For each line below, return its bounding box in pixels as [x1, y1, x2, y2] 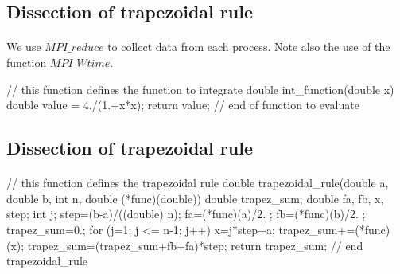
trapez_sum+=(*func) [278, 221, 390, 237]
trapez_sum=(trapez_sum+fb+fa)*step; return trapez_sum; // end [27, 237, 363, 253]
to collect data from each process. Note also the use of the [107, 38, 390, 55]
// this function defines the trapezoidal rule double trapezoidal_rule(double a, [6, 174, 389, 191]
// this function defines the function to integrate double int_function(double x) [6, 80, 394, 97]
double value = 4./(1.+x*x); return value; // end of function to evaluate [6, 96, 359, 113]
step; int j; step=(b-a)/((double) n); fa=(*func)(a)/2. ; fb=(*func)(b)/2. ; [6, 205, 366, 222]
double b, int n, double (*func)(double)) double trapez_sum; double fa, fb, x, [6, 190, 384, 206]
